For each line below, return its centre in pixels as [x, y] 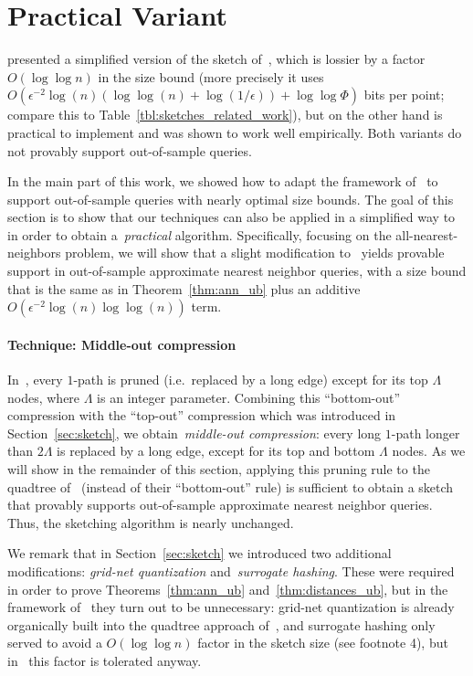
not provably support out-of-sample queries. [130, 150]
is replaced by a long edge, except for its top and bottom [216, 451]
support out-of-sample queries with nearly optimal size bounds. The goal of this [231, 199]
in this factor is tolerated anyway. [105, 660]
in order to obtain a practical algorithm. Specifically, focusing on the [200, 234]
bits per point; [404, 95]
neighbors [34, 253]
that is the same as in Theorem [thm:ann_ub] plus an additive [184, 288]
